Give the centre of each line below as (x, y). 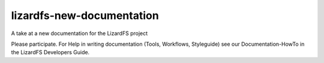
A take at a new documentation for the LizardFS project (79, 33)
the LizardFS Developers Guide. (50, 52)
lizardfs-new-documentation (85, 15)
